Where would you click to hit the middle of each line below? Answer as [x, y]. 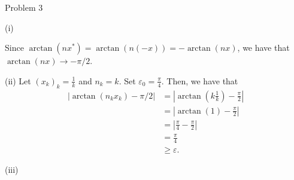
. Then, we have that [200, 80]
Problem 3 [24, 7]
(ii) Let [18, 80]
